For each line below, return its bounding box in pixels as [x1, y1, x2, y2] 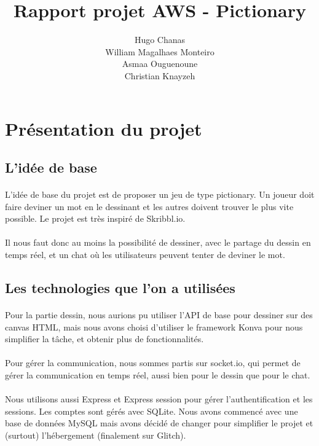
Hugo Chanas [134, 33, 186, 46]
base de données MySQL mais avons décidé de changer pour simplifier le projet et [5, 417, 313, 429]
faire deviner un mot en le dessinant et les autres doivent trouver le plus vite [5, 200, 294, 213]
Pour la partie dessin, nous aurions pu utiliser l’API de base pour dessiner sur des [5, 308, 313, 321]
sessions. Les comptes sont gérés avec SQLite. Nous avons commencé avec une [5, 404, 298, 417]
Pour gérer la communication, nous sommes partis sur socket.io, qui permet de [5, 356, 301, 369]
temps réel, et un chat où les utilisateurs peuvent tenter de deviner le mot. [5, 248, 285, 261]
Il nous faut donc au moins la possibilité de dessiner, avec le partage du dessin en [5, 236, 311, 249]
